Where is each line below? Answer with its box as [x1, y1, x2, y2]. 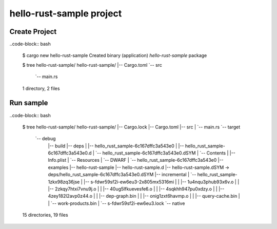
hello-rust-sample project [9, 8, 122, 19]
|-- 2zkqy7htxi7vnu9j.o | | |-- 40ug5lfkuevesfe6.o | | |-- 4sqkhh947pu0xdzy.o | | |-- [48, 186, 225, 192]
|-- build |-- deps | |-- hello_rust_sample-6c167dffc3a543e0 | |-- [48, 143, 184, 149]
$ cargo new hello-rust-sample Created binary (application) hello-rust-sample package [22, 52, 207, 59]
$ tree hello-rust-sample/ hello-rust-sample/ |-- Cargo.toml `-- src [22, 62, 163, 68]
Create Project [9, 27, 57, 36]
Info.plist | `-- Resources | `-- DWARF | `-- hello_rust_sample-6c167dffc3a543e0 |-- [48, 157, 224, 163]
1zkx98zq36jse [48, 179, 80, 185]
